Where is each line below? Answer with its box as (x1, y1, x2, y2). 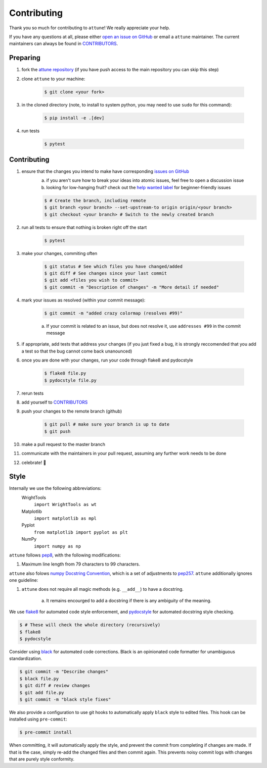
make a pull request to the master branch (21, 441, 106, 447)
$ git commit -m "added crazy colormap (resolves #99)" (44, 310, 183, 316)
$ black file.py (19, 676, 59, 681)
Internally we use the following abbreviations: (9, 485, 101, 491)
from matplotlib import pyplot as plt (34, 529, 128, 535)
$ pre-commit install (19, 729, 72, 735)
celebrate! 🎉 (21, 460, 46, 465)
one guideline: (9, 577, 39, 583)
